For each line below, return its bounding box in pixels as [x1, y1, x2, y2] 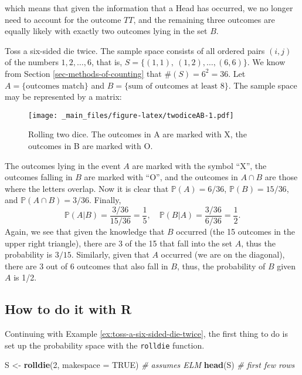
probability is [5, 248, 53, 261]
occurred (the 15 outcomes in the [176, 225, 295, 238]
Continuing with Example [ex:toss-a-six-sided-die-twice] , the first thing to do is [5, 327, 288, 340]
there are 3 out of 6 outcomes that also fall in [5, 259, 168, 272]
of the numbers [5, 56, 59, 68]
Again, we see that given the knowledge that [5, 225, 165, 238]
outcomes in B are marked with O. [28, 140, 153, 151]
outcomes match [26, 82, 84, 90]
